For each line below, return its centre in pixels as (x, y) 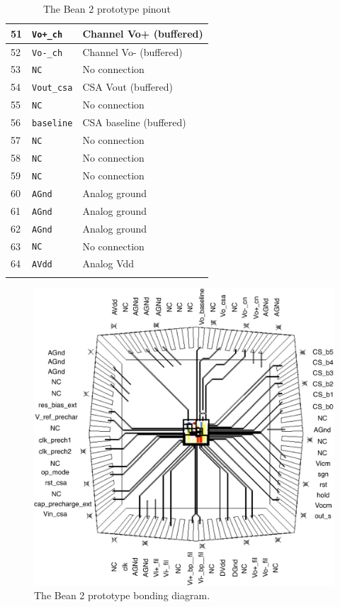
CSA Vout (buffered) (128, 87)
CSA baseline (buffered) (134, 122)
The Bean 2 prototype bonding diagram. (122, 595)
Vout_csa (52, 88)
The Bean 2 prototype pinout (107, 9)
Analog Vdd (108, 263)
